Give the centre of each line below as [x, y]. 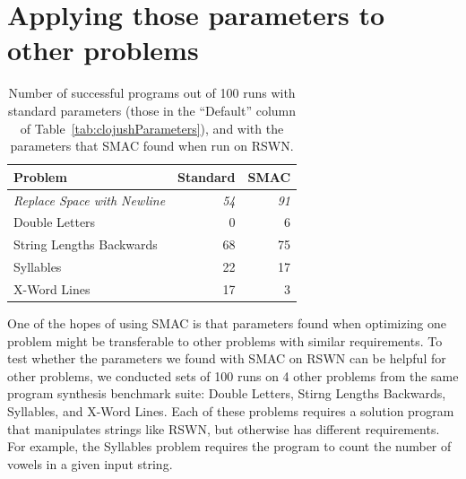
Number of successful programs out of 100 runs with [152, 93]
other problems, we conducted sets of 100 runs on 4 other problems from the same [233, 375]
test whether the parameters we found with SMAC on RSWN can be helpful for [227, 358]
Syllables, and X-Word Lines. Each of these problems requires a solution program [231, 410]
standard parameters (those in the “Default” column [152, 110]
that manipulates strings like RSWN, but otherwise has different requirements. [224, 428]
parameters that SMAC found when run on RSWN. [152, 146]
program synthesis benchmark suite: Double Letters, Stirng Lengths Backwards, [227, 393]
